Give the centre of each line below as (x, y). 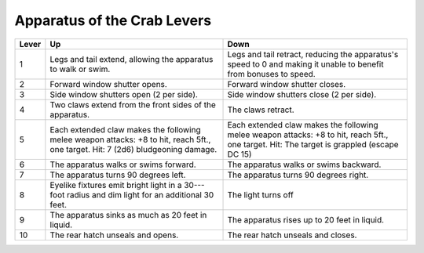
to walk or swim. (80, 69)
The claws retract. (261, 110)
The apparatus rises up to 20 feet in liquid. (306, 219)
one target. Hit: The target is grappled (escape (313, 144)
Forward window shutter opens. (109, 84)
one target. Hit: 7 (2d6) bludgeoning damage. (133, 149)
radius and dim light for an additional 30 (141, 194)
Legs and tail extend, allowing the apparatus (132, 59)
